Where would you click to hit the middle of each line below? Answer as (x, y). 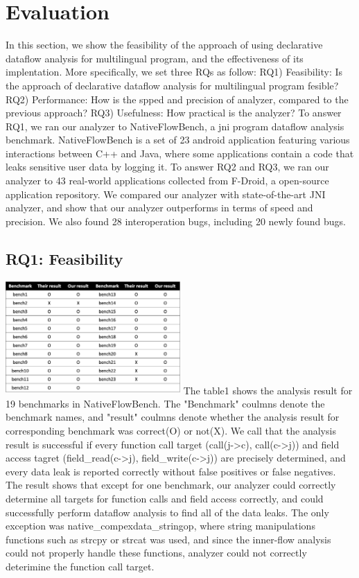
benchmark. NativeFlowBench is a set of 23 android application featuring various (178, 140)
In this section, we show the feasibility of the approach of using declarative (164, 45)
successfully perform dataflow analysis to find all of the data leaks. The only (167, 512)
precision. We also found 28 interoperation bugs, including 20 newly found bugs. (176, 221)
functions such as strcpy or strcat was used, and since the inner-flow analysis (168, 539)
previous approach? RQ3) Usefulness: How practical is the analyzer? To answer (174, 113)
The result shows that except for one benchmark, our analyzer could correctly (171, 485)
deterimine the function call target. (80, 567)
